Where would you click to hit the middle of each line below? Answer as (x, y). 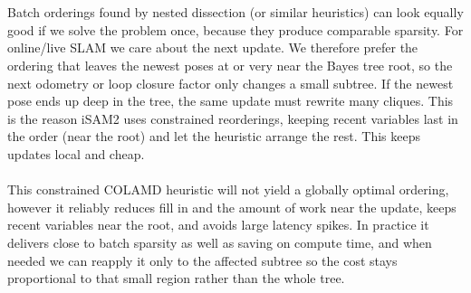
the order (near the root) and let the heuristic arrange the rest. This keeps (214, 136)
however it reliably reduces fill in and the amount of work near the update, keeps (232, 207)
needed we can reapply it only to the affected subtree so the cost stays (202, 260)
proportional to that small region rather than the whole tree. (176, 278)
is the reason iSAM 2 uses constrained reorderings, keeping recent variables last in (233, 118)
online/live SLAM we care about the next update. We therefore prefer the (213, 47)
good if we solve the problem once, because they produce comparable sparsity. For (235, 29)
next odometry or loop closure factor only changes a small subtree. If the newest (231, 83)
